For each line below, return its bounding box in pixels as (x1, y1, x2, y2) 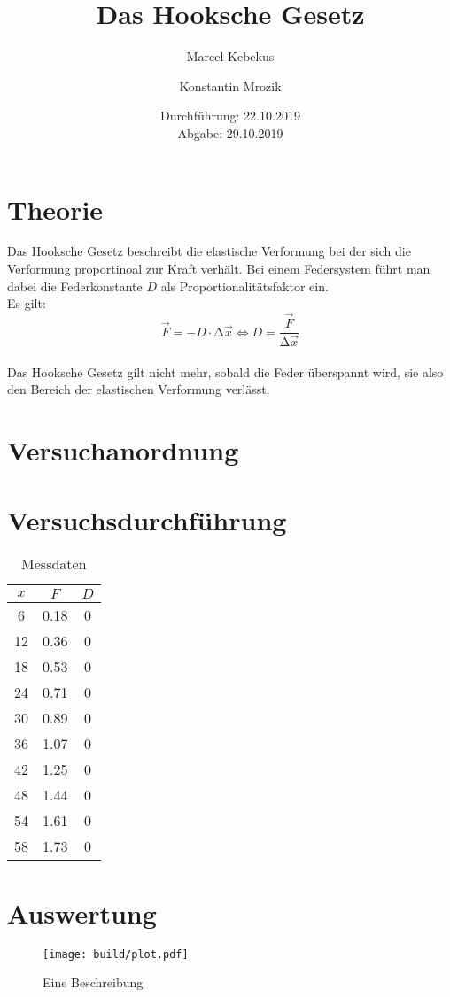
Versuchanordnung (7, 432, 239, 468)
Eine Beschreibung (43, 973, 144, 992)
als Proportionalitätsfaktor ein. (160, 276, 329, 295)
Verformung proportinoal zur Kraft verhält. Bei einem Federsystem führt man (7, 259, 431, 278)
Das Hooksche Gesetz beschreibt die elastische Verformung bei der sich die (7, 242, 411, 260)
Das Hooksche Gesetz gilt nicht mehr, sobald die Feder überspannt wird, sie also (7, 362, 444, 381)
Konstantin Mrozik (179, 76, 282, 95)
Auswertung (7, 894, 157, 931)
